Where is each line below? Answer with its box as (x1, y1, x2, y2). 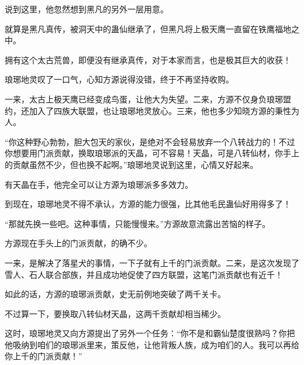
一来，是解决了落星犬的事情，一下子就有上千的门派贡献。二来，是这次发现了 (5, 256, 299, 268)
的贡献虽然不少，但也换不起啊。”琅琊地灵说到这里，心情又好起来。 (5, 158, 258, 170)
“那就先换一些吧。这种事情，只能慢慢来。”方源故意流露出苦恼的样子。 (5, 217, 271, 229)
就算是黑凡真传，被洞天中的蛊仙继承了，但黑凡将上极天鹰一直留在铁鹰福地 (5, 22, 291, 35)
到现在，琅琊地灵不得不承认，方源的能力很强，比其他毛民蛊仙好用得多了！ (5, 198, 291, 210)
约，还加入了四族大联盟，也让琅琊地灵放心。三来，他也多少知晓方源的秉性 (5, 104, 291, 116)
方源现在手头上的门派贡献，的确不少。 (5, 237, 152, 249)
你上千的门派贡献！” (5, 350, 82, 362)
